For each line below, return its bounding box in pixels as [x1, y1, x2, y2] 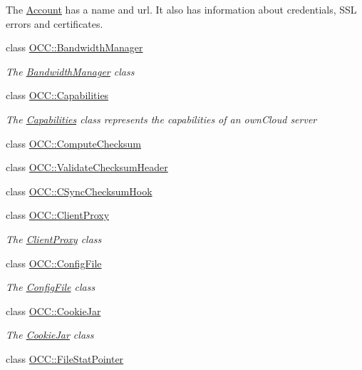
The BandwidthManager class [6, 63, 135, 78]
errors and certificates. [6, 16, 103, 31]
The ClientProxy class [6, 231, 102, 246]
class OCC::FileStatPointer [6, 351, 124, 366]
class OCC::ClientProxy [6, 207, 110, 222]
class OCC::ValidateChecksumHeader [6, 160, 168, 175]
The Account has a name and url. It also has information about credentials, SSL [6, 2, 357, 16]
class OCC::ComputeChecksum [6, 135, 141, 150]
